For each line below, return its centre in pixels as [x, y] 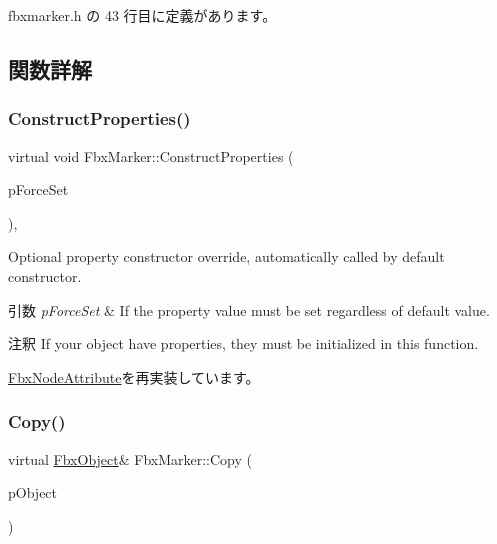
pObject [33, 492]
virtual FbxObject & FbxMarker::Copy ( [130, 458]
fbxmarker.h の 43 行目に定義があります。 [142, 15]
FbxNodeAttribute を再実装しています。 [134, 376]
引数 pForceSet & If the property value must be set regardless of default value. [249, 309]
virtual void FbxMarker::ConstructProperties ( [151, 155]
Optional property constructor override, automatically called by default [226, 256]
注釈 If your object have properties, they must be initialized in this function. [243, 343]
